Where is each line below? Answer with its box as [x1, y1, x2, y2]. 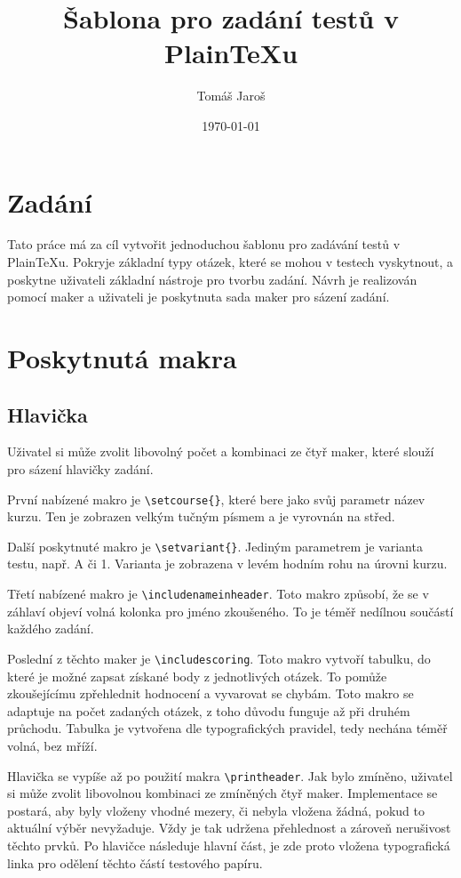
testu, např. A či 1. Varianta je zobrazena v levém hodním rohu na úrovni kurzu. [7, 554, 448, 573]
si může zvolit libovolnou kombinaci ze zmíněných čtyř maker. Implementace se [7, 784, 438, 802]
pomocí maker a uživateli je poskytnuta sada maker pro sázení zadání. [7, 287, 390, 306]
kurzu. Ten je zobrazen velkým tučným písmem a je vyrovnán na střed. [7, 507, 395, 526]
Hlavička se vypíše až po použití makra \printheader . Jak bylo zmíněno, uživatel [7, 766, 453, 785]
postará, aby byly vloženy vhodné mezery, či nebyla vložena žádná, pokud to [7, 801, 425, 819]
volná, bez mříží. [7, 736, 98, 754]
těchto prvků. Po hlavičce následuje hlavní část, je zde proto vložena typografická [7, 835, 450, 854]
